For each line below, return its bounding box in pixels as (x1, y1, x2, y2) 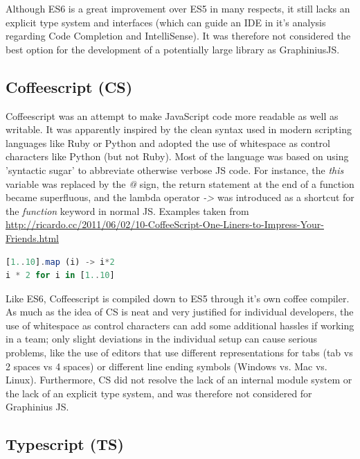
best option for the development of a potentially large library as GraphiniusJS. (6, 42, 340, 56)
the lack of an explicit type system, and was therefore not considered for (6, 386, 312, 400)
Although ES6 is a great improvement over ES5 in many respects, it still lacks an (6, 1, 350, 15)
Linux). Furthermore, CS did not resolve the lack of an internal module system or (6, 372, 352, 387)
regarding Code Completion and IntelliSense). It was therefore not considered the (6, 28, 351, 43)
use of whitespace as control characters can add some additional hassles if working (6, 318, 354, 332)
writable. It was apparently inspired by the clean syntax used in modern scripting (6, 122, 352, 137)
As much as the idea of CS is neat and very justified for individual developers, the (6, 304, 354, 319)
